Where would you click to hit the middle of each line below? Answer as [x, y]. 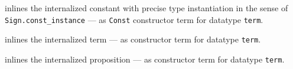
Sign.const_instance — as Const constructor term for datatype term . [134, 19]
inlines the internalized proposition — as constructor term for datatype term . [145, 59]
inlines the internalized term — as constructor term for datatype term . [133, 39]
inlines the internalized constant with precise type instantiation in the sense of [146, 8]
